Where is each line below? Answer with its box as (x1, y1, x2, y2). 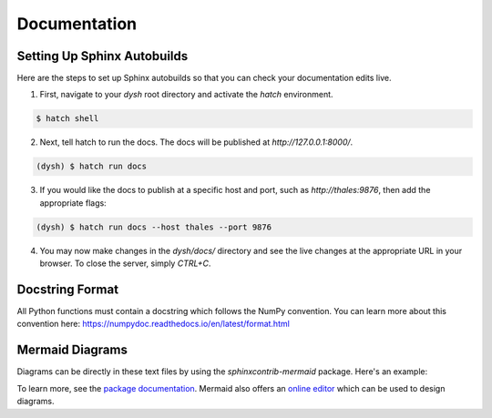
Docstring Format (16, 281, 118, 297)
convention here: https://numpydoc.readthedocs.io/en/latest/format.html (16, 319, 291, 330)
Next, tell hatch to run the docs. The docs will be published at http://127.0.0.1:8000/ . (39, 137, 354, 148)
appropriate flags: (39, 197, 107, 209)
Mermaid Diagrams (16, 342, 128, 358)
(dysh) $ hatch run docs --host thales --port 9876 (36, 221, 272, 232)
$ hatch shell (36, 114, 99, 124)
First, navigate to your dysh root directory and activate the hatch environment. (39, 89, 333, 100)
